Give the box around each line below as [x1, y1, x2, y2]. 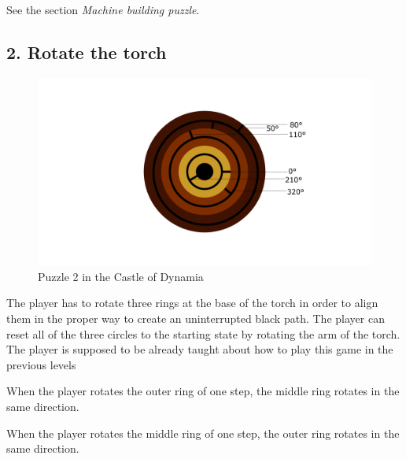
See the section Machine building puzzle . [6, 2, 200, 17]
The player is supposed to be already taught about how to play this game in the [6, 341, 393, 357]
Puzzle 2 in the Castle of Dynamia [38, 268, 204, 284]
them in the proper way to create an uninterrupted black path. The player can [6, 310, 385, 327]
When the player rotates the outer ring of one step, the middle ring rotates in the [6, 383, 400, 399]
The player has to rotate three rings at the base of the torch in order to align [6, 294, 378, 311]
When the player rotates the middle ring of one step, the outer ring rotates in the [6, 424, 400, 441]
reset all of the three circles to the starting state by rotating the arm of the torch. [6, 325, 400, 342]
